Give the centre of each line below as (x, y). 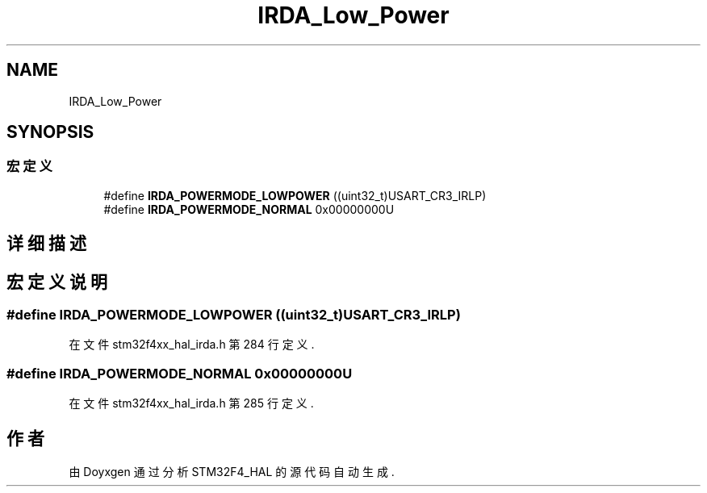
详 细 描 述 (46, 244)
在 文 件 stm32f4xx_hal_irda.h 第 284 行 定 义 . (192, 345)
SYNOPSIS (50, 132)
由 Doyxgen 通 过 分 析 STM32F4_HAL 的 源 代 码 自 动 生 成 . (232, 472)
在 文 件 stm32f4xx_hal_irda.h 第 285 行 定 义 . (191, 403)
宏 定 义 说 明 (57, 282)
